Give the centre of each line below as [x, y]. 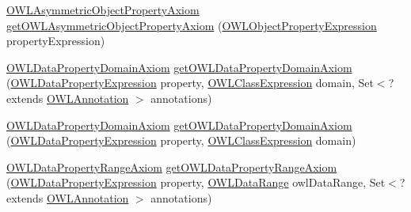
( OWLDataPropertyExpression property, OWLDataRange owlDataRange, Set [196, 182]
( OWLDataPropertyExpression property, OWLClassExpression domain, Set [190, 83]
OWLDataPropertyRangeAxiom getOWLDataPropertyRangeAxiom [172, 167]
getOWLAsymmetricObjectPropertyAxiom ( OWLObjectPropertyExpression [192, 25]
